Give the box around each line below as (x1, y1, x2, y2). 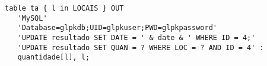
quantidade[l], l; (17, 53, 90, 62)
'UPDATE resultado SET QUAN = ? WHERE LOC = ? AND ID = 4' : (17, 43, 264, 52)
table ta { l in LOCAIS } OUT (5, 4, 124, 12)
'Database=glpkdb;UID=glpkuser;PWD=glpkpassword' (17, 24, 217, 32)
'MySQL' (17, 14, 47, 22)
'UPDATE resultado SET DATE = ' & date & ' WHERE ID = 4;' (17, 33, 256, 42)
